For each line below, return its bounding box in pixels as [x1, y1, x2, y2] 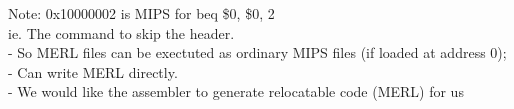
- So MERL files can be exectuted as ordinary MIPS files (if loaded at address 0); [8, 42, 507, 63]
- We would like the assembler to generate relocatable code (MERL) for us [8, 81, 464, 102]
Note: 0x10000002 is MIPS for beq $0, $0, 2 [8, 3, 275, 23]
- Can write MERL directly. [8, 61, 178, 82]
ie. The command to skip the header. [8, 22, 235, 43]
